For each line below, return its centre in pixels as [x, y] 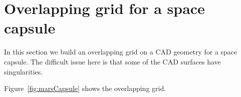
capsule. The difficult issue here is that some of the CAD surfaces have [112, 61]
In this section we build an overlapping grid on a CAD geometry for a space [121, 52]
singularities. [24, 71]
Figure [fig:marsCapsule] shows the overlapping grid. [85, 88]
